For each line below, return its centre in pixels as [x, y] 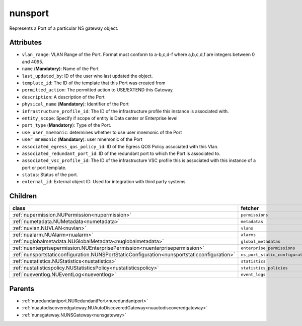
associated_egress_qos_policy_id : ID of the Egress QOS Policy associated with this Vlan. [120, 146]
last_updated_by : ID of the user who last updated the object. [87, 76]
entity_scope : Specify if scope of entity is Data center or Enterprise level [100, 118]
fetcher [250, 208]
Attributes [26, 43]
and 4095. [33, 62]
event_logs [253, 274]
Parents [22, 288]
